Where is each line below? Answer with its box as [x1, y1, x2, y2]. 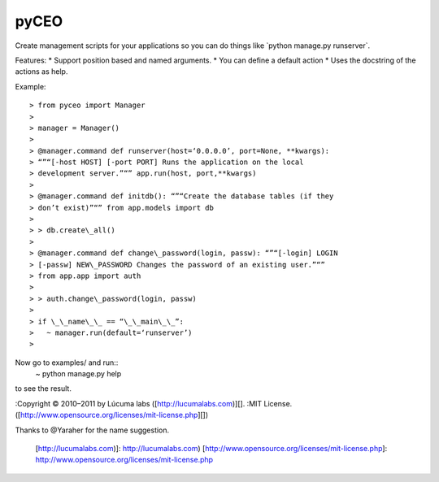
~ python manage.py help [35, 369, 122, 379]
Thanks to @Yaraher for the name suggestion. [15, 425, 170, 435]
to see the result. [15, 384, 72, 393]
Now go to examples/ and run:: [15, 358, 119, 367]
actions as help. [15, 67, 68, 76]
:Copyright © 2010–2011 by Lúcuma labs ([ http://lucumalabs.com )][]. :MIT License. [15, 398, 293, 408]
